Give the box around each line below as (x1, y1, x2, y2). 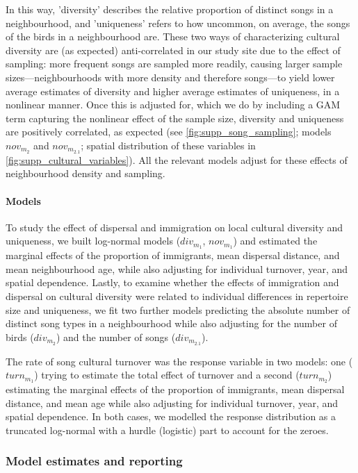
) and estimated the (233, 233, 318, 248)
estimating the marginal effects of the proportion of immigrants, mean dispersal (6, 382, 345, 397)
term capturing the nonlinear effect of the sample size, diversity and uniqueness (6, 110, 344, 125)
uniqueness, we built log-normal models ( (6, 233, 181, 248)
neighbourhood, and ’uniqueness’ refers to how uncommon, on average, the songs (6, 15, 350, 30)
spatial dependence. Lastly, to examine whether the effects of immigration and (6, 275, 339, 290)
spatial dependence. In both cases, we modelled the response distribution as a (6, 409, 336, 424)
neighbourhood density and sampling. (6, 166, 165, 181)
